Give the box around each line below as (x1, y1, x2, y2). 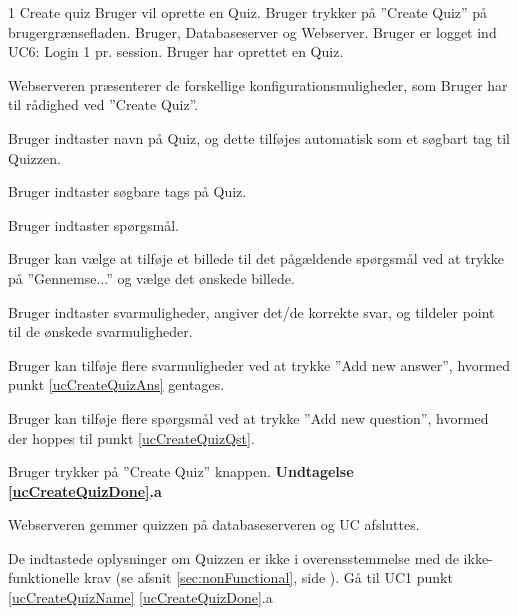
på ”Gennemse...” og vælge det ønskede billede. (8, 267, 295, 288)
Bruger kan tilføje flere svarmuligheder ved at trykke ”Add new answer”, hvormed (8, 354, 510, 375)
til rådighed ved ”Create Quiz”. (8, 94, 199, 115)
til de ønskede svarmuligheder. (8, 321, 193, 342)
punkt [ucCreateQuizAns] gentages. (8, 374, 225, 395)
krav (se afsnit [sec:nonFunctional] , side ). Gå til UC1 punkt (84, 567, 453, 588)
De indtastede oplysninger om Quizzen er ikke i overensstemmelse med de (8, 547, 459, 568)
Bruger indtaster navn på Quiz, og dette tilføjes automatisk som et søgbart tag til (8, 127, 511, 148)
